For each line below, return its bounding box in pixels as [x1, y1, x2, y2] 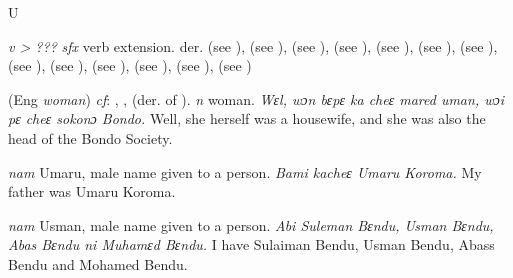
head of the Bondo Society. [8, 127, 173, 148]
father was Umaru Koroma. [8, 181, 176, 202]
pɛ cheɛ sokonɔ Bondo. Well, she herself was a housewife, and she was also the [8, 108, 486, 129]
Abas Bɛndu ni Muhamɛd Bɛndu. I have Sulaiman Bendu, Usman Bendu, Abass [8, 234, 495, 255]
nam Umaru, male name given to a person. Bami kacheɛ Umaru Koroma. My [8, 161, 482, 182]
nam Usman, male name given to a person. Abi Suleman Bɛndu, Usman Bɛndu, [8, 214, 494, 235]
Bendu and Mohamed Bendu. [8, 253, 188, 274]
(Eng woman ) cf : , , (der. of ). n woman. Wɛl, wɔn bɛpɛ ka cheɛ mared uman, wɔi [8, 88, 505, 109]
